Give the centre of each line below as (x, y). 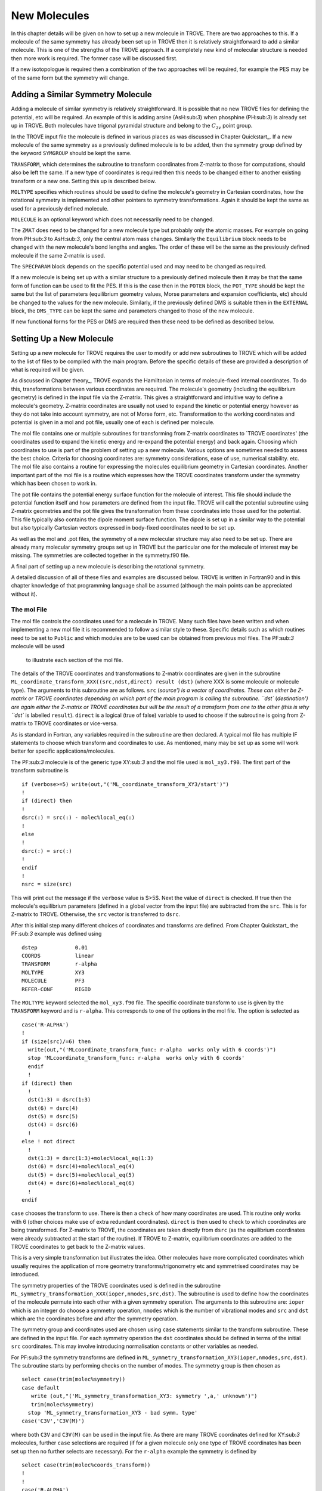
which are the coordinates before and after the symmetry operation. (95, 1319)
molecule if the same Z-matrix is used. (58, 255)
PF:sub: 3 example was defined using (56, 934)
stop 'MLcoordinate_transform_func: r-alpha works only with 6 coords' (136, 1058)
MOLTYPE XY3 (53, 972)
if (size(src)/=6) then (56, 1041)
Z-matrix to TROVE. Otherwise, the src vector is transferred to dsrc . (96, 914)
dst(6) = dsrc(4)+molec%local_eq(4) (81, 1167)
